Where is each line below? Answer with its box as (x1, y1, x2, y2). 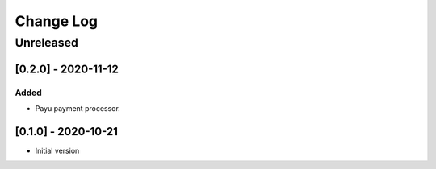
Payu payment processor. (35, 103, 120, 113)
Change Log (15, 12, 99, 30)
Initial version (35, 146, 80, 155)
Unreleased (15, 35, 78, 50)
